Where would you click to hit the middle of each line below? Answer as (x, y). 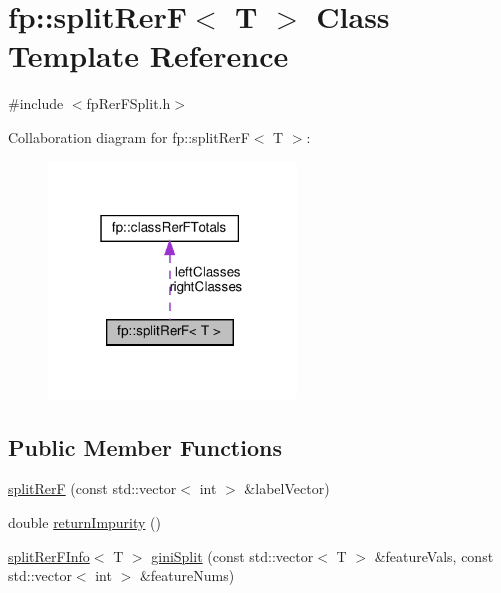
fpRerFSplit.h (128, 103)
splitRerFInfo (49, 555)
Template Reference (148, 55)
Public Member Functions (145, 446)
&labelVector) (287, 488)
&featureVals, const (434, 555)
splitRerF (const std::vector (92, 488)
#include (36, 103)
